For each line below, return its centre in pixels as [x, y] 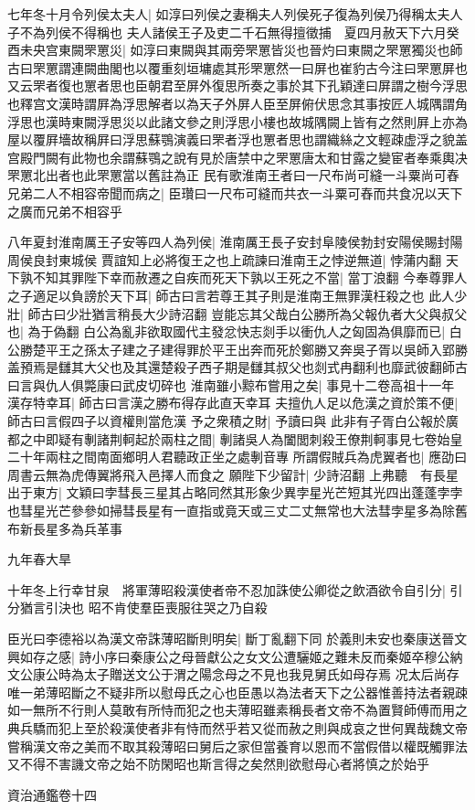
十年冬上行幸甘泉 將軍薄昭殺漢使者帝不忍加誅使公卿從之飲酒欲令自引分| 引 [235, 589]
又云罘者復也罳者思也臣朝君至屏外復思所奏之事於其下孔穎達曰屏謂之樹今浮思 [237, 85]
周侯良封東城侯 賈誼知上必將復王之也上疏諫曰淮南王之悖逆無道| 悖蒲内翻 [225, 259]
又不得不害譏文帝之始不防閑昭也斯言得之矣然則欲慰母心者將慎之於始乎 [218, 764]
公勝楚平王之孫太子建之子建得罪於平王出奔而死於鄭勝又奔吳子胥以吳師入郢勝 [237, 349]
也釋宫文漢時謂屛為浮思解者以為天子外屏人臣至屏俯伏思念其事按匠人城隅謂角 [237, 103]
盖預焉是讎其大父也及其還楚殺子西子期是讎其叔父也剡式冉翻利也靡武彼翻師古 [237, 367]
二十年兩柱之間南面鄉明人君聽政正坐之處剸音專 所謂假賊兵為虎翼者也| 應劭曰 [237, 457]
